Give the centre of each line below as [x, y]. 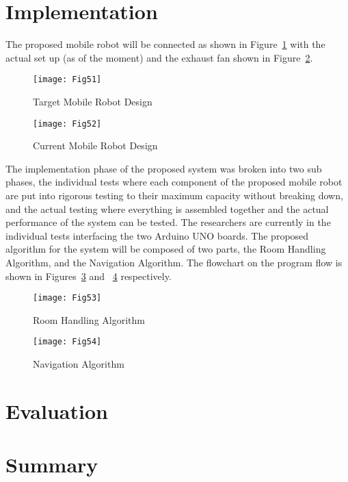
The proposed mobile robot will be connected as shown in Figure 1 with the [165, 44]
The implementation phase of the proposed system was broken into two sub [164, 168]
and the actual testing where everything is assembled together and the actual [167, 208]
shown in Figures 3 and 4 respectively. [89, 276]
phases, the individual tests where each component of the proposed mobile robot [174, 182]
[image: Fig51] [67, 80]
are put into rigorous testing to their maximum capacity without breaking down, [174, 195]
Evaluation [57, 410]
